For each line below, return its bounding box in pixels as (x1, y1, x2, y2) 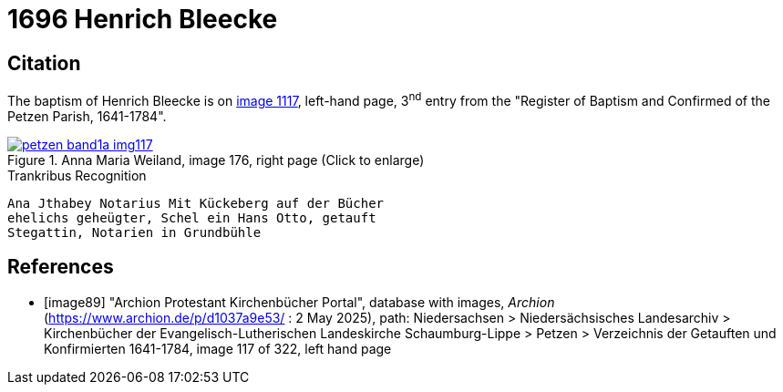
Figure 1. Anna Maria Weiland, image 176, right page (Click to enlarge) (7, 151, 425, 168)
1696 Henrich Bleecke (7, 4, 278, 35)
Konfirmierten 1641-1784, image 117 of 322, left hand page (44, 340, 392, 356)
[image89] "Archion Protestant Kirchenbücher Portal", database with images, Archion (44, 294, 555, 310)
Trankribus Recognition (7, 167, 147, 183)
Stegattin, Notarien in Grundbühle (7, 224, 262, 240)
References (7, 255, 114, 279)
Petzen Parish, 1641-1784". (7, 108, 167, 124)
